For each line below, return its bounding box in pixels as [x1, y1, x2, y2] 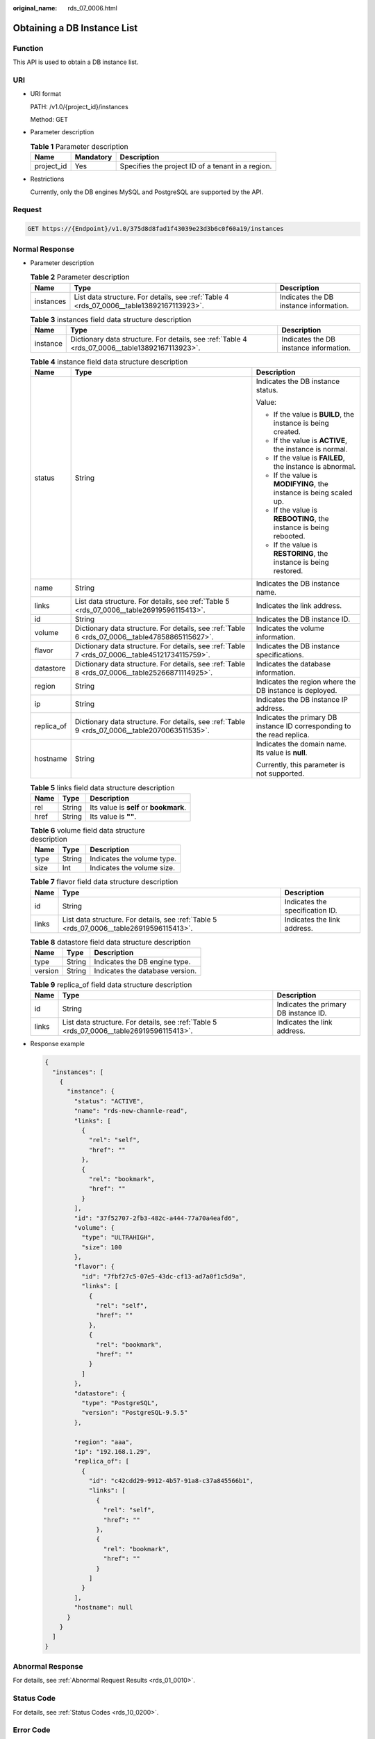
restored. [273, 566, 303, 576]
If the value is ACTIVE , [273, 435, 347, 445]
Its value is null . [256, 748, 308, 758]
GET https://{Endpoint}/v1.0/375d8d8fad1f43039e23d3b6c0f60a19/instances [27, 225, 284, 233]
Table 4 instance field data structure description [30, 357, 188, 367]
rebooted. [273, 531, 306, 541]
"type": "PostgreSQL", [81, 1399, 159, 1407]
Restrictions [30, 175, 65, 184]
